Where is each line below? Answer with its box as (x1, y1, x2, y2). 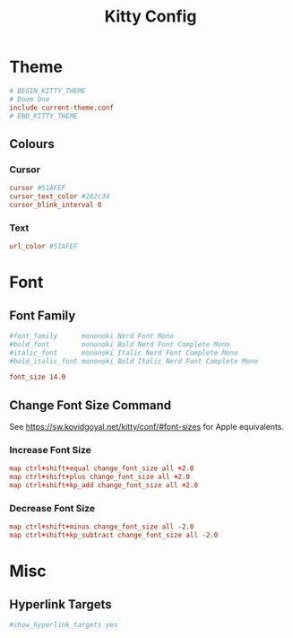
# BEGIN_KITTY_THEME (9, 86, 87, 95)
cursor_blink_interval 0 (9, 200, 102, 209)
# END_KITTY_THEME (9, 111, 78, 120)
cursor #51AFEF (9, 184, 66, 193)
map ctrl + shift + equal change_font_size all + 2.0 (9, 464, 194, 473)
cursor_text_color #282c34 (9, 192, 110, 201)
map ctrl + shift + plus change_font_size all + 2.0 (9, 473, 191, 482)
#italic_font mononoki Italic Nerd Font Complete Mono (9, 348, 239, 357)
